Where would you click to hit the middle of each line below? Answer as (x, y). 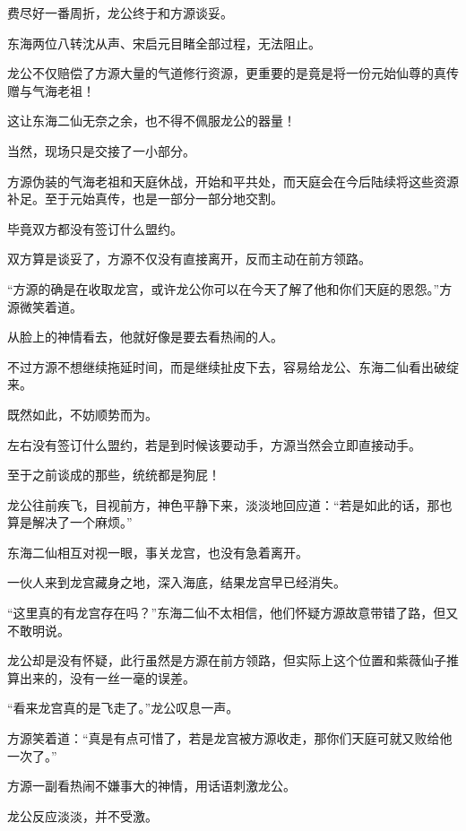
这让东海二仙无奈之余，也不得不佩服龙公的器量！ (151, 121)
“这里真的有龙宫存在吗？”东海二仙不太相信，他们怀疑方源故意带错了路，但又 (233, 613)
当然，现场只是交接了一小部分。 (101, 150)
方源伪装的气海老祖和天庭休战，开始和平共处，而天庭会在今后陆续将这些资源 (233, 181)
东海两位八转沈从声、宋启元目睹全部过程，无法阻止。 (164, 43)
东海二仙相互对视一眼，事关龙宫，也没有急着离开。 (158, 552)
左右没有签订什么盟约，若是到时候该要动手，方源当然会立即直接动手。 (214, 444)
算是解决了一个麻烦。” (70, 522)
